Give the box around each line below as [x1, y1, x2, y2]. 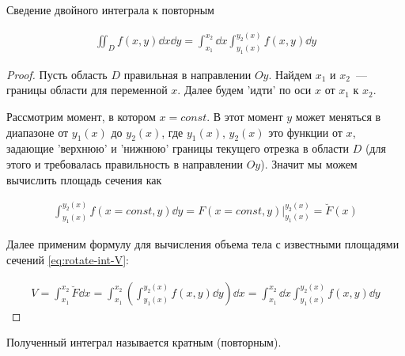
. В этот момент [206, 108, 283, 124]
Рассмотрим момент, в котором [6, 108, 156, 124]
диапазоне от [6, 123, 69, 140]
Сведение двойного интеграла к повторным [6, 2, 214, 17]
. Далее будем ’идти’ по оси [177, 81, 312, 98]
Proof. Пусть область [6, 66, 108, 82]
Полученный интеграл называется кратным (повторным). [6, 334, 282, 350]
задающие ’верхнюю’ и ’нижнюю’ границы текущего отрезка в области [6, 140, 349, 157]
